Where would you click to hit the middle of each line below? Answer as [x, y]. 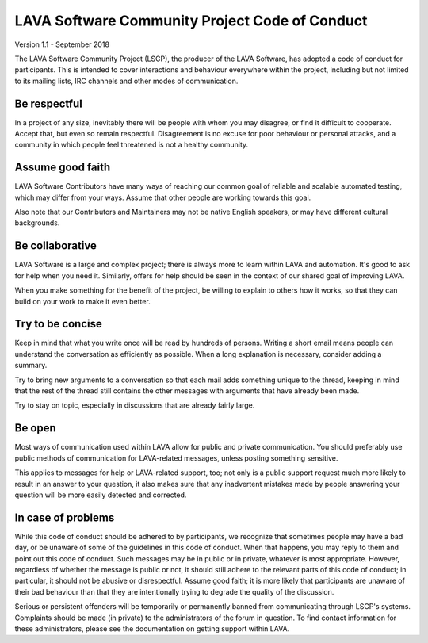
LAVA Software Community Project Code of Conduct [191, 21]
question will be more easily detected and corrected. [101, 495]
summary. [31, 366]
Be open [36, 428]
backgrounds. [37, 223]
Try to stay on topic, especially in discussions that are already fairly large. [135, 405]
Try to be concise [59, 324]
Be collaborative [55, 246]
